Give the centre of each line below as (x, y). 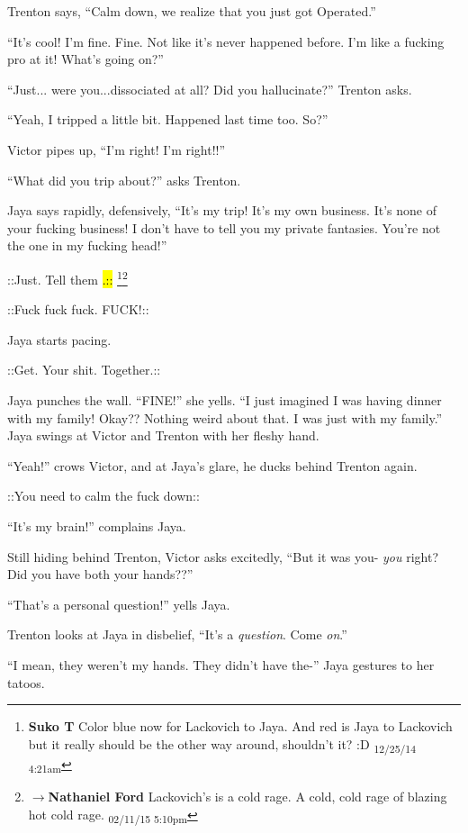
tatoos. (26, 682)
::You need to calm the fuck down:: (103, 496)
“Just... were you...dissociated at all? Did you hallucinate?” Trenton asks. (210, 89)
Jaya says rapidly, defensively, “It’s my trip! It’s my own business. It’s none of (222, 210)
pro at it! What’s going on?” (85, 59)
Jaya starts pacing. (59, 339)
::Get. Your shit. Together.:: (84, 370)
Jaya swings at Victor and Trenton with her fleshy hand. (163, 435)
